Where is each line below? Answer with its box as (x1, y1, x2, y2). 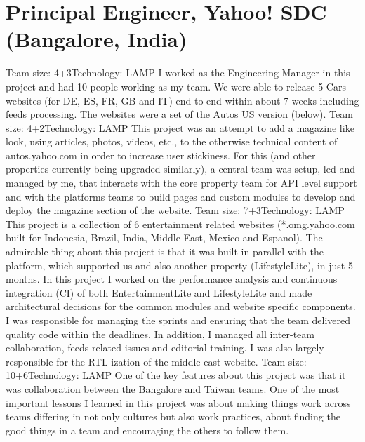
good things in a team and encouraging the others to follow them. (6, 422, 289, 437)
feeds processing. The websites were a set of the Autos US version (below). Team (6, 107, 353, 121)
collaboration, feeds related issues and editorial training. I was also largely (6, 340, 324, 355)
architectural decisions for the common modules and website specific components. (6, 299, 356, 314)
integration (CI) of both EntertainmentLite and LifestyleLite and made (6, 285, 312, 300)
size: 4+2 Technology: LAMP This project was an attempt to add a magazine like (6, 120, 354, 135)
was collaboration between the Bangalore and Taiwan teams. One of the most (6, 381, 340, 396)
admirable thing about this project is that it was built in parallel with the (6, 244, 324, 259)
